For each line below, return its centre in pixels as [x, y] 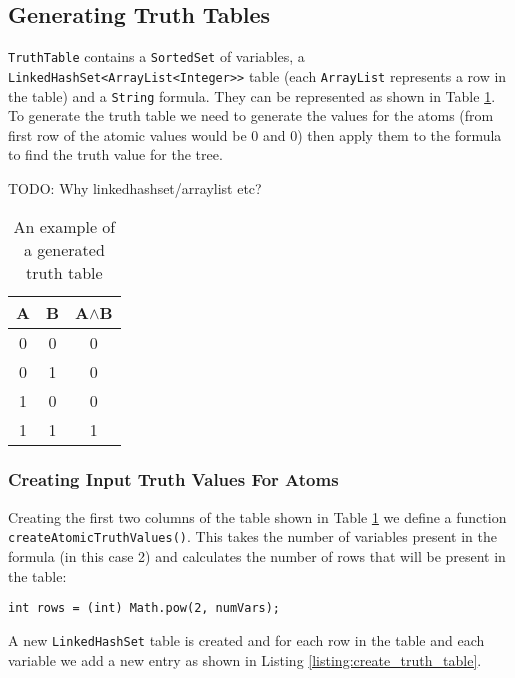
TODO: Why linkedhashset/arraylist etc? [135, 187]
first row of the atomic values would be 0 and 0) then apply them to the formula [255, 134]
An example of [64, 226]
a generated [64, 249]
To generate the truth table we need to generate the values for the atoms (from [251, 115]
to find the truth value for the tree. [115, 154]
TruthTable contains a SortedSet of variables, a [156, 56]
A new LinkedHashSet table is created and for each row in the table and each [246, 639]
